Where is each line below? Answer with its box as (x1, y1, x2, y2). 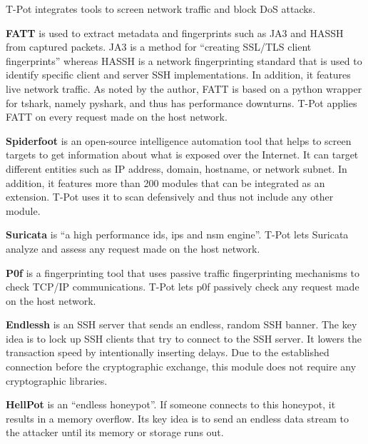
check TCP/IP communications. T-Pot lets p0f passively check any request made (6, 279, 359, 294)
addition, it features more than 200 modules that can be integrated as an (6, 175, 325, 190)
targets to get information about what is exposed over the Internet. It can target (6, 147, 359, 162)
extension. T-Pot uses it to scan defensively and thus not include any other (6, 189, 334, 204)
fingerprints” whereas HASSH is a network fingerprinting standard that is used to (6, 53, 362, 68)
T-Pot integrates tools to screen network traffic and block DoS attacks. (6, 1, 316, 16)
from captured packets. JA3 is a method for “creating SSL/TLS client (6, 39, 312, 54)
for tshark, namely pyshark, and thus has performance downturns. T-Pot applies (6, 95, 357, 110)
